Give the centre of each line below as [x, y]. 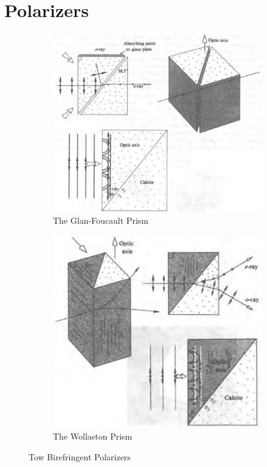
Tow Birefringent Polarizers [80, 456]
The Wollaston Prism [93, 436]
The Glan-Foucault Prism [101, 220]
